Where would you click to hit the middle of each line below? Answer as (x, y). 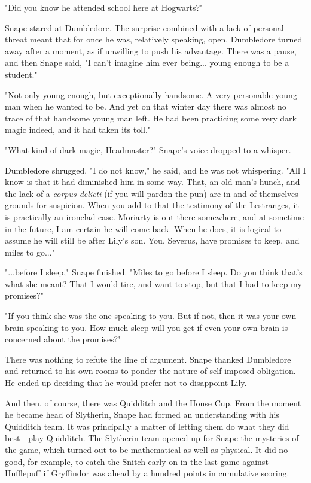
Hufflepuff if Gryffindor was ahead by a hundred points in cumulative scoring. (147, 473)
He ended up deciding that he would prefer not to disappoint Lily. (126, 383)
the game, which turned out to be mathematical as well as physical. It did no (147, 449)
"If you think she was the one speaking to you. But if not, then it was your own (151, 316)
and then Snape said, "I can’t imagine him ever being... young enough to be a (147, 63)
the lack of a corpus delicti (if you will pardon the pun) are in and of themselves (152, 193)
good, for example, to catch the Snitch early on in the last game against (137, 461)
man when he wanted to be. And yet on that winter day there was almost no (146, 106)
